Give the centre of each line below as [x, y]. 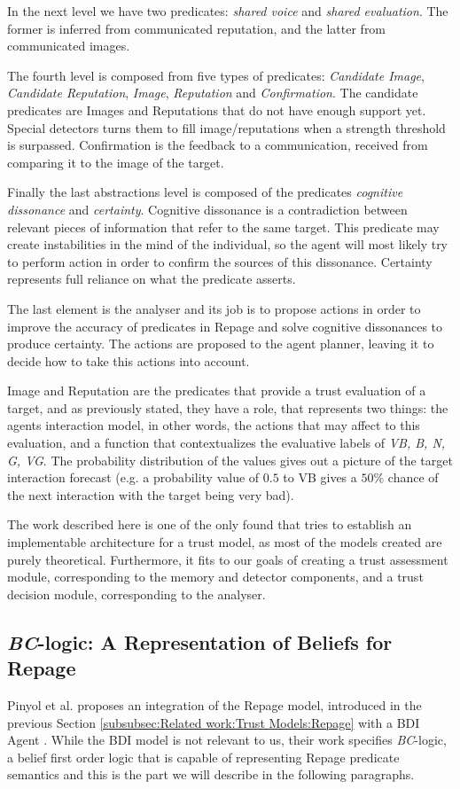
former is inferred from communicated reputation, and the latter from [197, 28]
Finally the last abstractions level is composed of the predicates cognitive [205, 192]
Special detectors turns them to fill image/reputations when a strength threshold [226, 127]
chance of [413, 477]
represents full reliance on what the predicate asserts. [152, 279]
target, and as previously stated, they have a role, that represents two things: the [228, 407]
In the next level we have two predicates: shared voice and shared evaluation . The [228, 11]
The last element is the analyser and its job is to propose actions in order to [214, 308]
